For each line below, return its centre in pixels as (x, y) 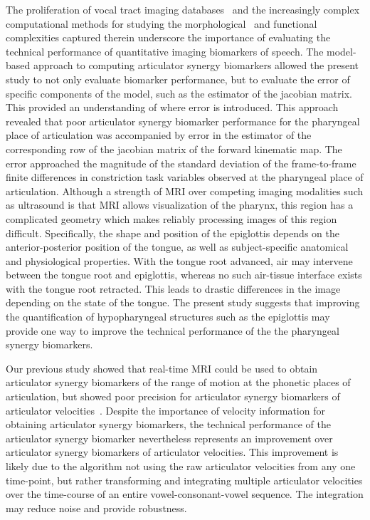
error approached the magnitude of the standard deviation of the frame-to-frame (181, 163)
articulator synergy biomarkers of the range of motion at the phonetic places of (178, 382)
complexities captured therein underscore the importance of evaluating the (168, 37)
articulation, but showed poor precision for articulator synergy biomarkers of (173, 396)
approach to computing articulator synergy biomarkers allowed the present (196, 65)
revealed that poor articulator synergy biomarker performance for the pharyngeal (183, 121)
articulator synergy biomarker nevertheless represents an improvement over (169, 438)
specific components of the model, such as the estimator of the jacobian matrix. (179, 93)
